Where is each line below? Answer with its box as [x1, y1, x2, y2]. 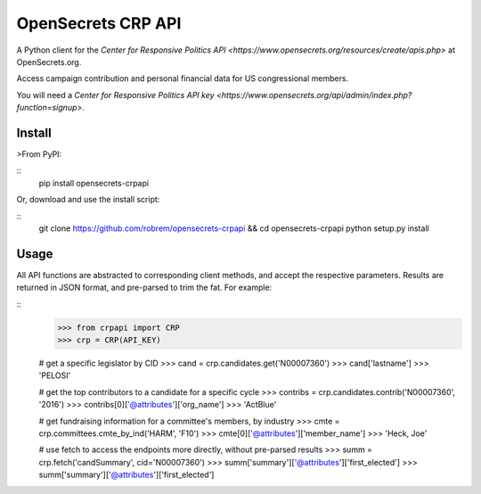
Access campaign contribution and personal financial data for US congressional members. [16, 73, 349, 84]
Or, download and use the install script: [16, 194, 160, 205]
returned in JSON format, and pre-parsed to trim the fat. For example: [16, 282, 273, 293]
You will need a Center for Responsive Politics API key [16, 89, 215, 100]
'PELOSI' [38, 370, 71, 381]
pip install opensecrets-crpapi [38, 177, 150, 188]
